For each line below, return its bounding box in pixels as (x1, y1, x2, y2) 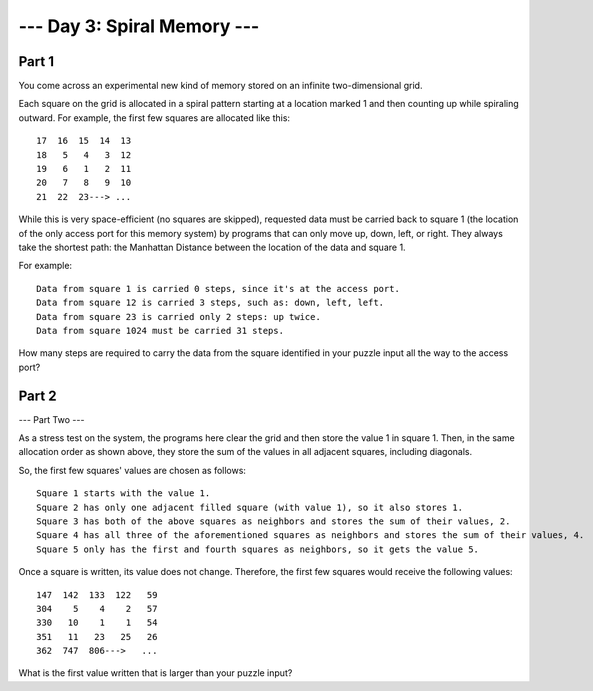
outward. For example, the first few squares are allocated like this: (18, 111, 290, 124)
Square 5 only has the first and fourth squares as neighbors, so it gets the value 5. (36, 543, 480, 555)
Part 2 (18, 387, 57, 404)
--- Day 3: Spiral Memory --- (18, 15, 260, 37)
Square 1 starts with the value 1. (36, 488, 211, 499)
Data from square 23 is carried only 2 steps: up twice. (36, 311, 322, 322)
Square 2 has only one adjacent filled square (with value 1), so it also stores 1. (36, 501, 464, 513)
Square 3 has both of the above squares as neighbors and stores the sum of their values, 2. (36, 515, 511, 527)
